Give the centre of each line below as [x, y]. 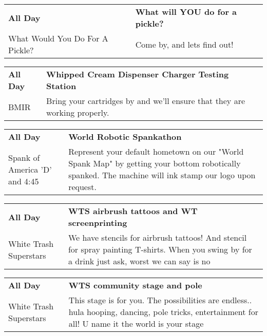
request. [82, 187]
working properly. [78, 112]
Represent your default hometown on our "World [156, 151]
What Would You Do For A [58, 38]
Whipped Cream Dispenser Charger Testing [138, 74]
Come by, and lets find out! [184, 44]
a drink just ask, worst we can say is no [139, 261]
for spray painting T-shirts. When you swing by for [160, 249]
